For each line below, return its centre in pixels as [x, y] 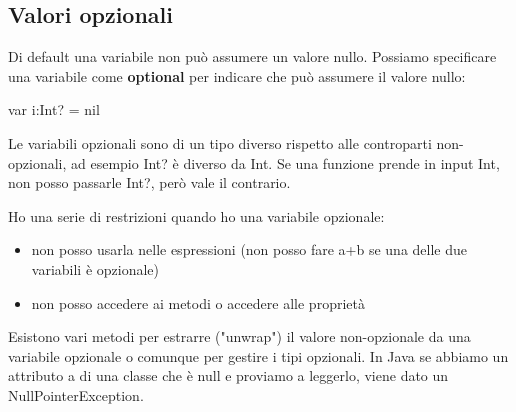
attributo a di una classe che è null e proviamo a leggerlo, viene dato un [228, 375]
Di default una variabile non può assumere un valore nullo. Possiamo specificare [252, 56]
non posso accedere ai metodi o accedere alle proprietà [198, 302]
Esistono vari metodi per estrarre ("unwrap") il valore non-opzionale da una [239, 336]
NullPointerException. [76, 394]
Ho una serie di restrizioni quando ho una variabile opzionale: [196, 215]
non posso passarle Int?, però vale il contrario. [149, 182]
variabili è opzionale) [95, 268]
